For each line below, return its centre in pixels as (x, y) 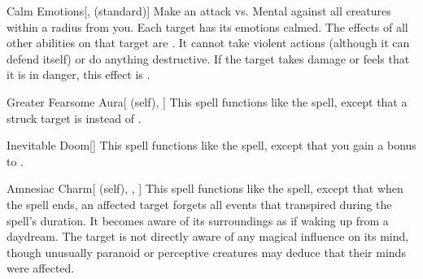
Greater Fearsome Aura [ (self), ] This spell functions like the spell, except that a (207, 101)
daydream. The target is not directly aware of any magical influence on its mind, (208, 236)
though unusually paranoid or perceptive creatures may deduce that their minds (206, 252)
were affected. (41, 268)
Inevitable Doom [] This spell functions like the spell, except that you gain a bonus (211, 145)
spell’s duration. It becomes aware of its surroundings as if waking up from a (198, 220)
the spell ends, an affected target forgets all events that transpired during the (199, 204)
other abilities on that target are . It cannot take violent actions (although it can (208, 43)
